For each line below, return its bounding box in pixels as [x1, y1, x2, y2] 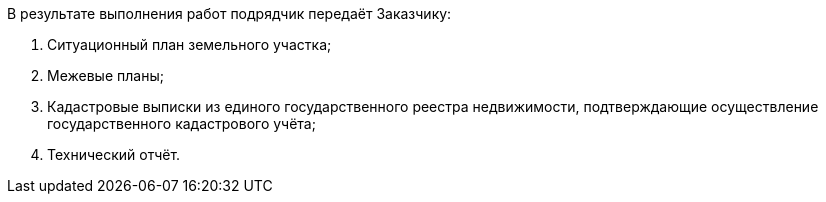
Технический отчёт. [47, 146, 181, 163]
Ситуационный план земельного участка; [47, 36, 332, 53]
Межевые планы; [47, 67, 164, 84]
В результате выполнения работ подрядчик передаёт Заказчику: [7, 5, 452, 22]
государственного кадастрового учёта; [47, 115, 316, 132]
